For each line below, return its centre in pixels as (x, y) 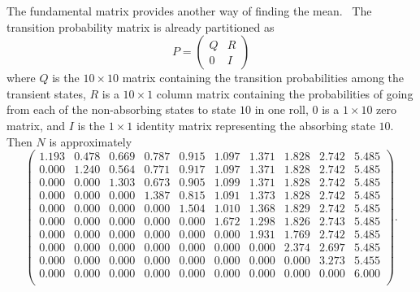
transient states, (46, 93)
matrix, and (36, 125)
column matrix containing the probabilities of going (285, 93)
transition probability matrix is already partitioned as (141, 26)
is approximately (91, 141)
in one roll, (281, 109)
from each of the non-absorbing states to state (121, 109)
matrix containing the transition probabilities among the (263, 78)
